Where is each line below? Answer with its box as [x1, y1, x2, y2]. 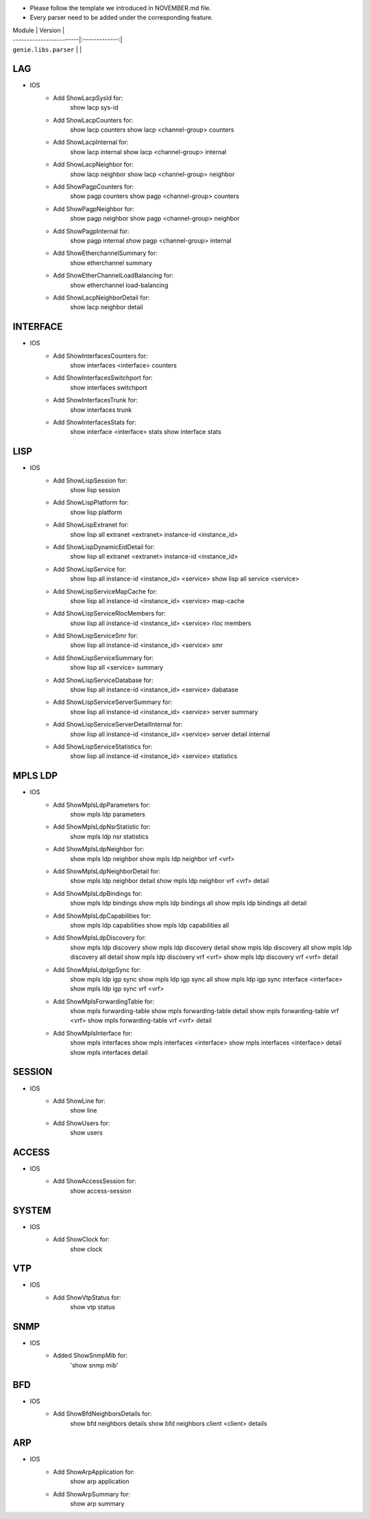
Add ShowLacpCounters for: [53, 116, 134, 124]
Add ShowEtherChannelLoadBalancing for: [53, 271, 174, 280]
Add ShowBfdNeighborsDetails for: [53, 1409, 152, 1418]
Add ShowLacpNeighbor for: [53, 160, 134, 169]
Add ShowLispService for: [53, 565, 127, 573]
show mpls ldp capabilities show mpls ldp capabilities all [70, 921, 230, 929]
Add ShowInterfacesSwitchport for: [53, 374, 153, 382]
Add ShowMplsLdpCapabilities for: [53, 912, 151, 920]
